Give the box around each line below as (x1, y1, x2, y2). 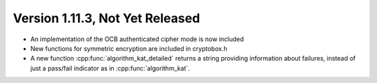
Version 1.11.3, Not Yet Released (13, 10, 200, 26)
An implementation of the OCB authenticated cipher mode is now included (30, 35, 244, 43)
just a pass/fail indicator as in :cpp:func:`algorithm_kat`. (30, 63, 190, 73)
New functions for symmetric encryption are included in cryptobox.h (30, 44, 228, 52)
